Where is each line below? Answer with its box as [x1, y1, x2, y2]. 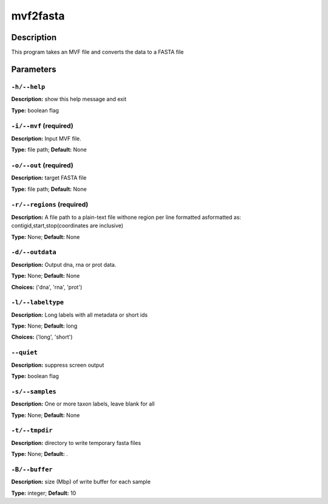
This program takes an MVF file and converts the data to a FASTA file [11, 49, 184, 56]
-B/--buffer [11, 465, 53, 474]
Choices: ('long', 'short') [11, 333, 73, 340]
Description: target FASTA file [11, 174, 87, 182]
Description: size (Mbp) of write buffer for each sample [11, 478, 151, 486]
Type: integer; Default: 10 [11, 489, 77, 497]
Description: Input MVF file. [11, 134, 81, 142]
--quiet [11, 348, 38, 357]
